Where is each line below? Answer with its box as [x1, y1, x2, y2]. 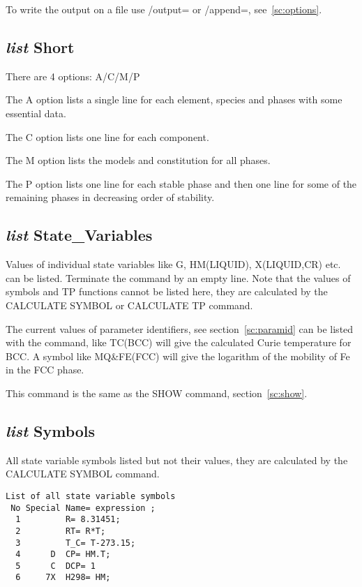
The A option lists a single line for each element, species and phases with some [6, 92, 342, 107]
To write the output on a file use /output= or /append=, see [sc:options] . [6, 2, 322, 16]
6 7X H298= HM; [15, 572, 111, 583]
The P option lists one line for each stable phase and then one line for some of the [6, 176, 357, 191]
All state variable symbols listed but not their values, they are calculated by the [6, 452, 348, 467]
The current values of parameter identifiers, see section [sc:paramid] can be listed [6, 321, 354, 336]
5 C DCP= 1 [15, 560, 96, 571]
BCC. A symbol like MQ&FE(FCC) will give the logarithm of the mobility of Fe [6, 348, 350, 363]
